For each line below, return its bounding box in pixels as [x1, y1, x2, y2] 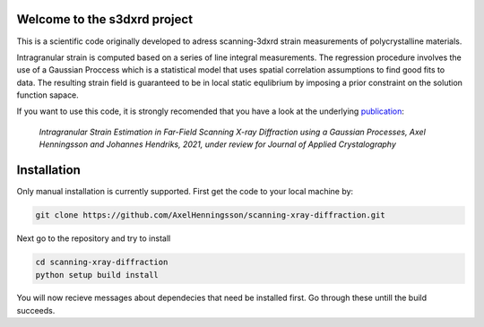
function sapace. [16, 90, 80, 100]
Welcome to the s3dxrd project [16, 12, 193, 27]
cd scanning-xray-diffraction [35, 257, 169, 268]
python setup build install [35, 270, 159, 280]
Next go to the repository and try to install [16, 233, 171, 244]
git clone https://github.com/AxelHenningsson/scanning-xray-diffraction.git [35, 211, 385, 220]
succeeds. [16, 305, 56, 315]
